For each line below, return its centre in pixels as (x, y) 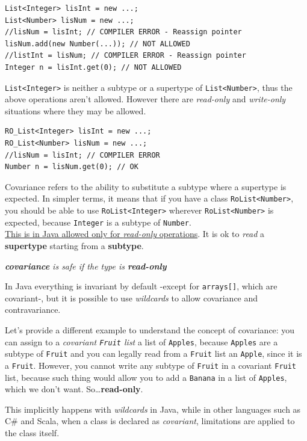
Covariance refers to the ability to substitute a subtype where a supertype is (146, 186)
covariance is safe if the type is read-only (86, 266)
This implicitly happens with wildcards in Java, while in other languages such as (153, 409)
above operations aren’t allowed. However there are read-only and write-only (145, 99)
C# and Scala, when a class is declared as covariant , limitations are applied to (150, 421)
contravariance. (33, 310)
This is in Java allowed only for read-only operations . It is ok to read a (135, 234)
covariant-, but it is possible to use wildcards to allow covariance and (132, 298)
